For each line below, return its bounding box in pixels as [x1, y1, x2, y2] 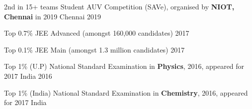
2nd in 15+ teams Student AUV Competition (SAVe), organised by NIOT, [4, 1, 235, 11]
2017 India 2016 [4, 70, 52, 81]
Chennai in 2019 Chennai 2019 [4, 11, 101, 21]
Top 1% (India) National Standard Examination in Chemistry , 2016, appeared [4, 87, 248, 98]
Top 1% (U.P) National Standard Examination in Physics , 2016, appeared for [4, 61, 245, 71]
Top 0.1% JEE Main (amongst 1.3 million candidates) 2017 [4, 44, 185, 54]
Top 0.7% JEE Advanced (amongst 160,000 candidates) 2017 [4, 28, 189, 38]
